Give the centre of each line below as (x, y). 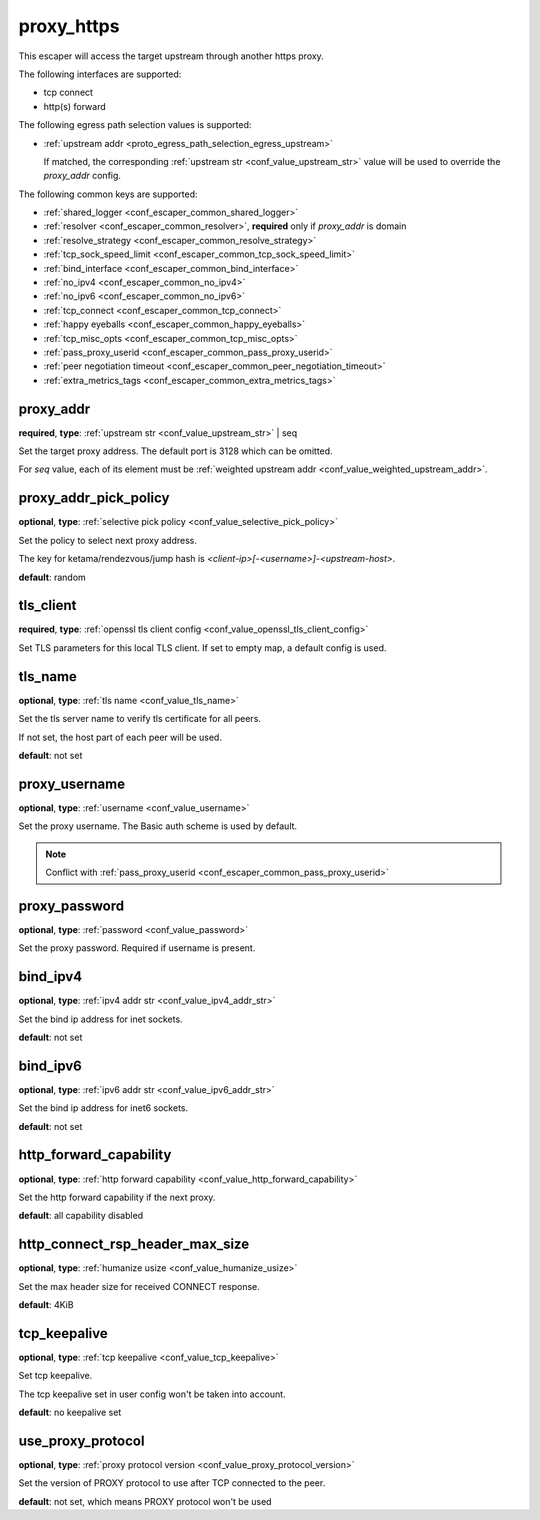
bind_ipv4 (50, 976)
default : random (52, 577)
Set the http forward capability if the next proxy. (117, 1197)
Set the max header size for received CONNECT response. (139, 1286)
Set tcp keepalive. (55, 1376)
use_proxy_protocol (81, 1440)
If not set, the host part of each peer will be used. (120, 737)
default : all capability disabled (81, 1216)
